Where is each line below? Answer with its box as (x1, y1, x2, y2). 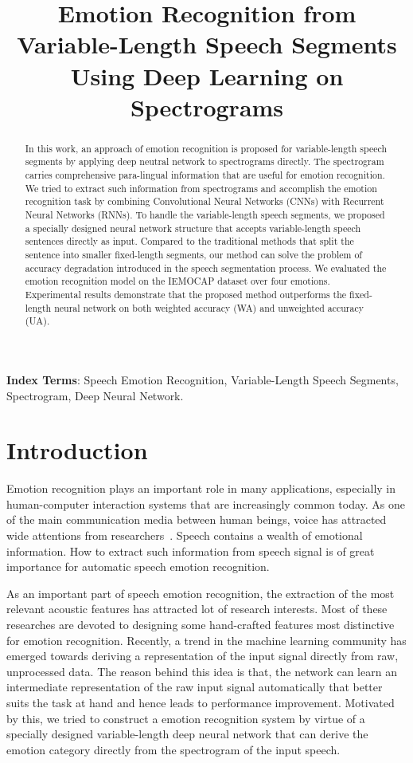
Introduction (6, 434, 148, 466)
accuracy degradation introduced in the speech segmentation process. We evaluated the (25, 261, 387, 274)
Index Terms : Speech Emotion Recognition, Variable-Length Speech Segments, (6, 371, 399, 387)
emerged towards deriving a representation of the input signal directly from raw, (6, 647, 399, 664)
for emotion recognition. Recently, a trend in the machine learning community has (6, 631, 407, 648)
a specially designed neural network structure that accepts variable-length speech (25, 221, 361, 234)
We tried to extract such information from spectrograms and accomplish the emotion (25, 181, 377, 195)
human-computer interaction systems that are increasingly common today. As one (6, 495, 406, 512)
